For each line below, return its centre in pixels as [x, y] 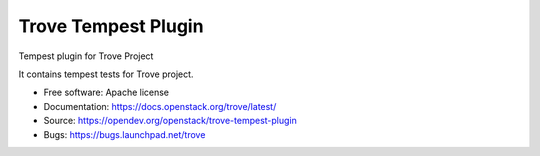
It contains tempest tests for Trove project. [106, 74]
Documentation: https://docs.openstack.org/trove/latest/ [160, 106]
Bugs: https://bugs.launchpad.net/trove [124, 134]
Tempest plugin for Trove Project [86, 56]
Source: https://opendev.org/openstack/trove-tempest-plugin [170, 121]
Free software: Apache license [106, 92]
